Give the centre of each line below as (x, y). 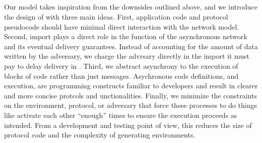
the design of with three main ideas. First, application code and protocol (116, 16)
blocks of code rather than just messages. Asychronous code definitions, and (121, 76)
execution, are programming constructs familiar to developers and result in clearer (131, 86)
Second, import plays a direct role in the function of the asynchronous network (126, 36)
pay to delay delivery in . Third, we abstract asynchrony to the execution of (121, 65)
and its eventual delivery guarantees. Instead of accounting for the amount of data (131, 46)
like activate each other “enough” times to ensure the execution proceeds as (121, 115)
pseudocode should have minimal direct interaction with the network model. (122, 26)
